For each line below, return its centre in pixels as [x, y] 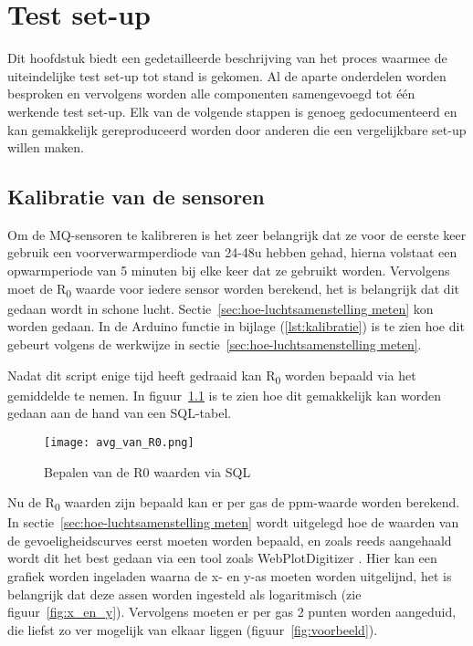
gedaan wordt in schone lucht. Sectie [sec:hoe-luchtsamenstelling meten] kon [221, 308]
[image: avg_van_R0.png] [119, 442]
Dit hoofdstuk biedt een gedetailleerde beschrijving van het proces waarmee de [227, 58]
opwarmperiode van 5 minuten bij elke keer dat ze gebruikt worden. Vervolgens [229, 271]
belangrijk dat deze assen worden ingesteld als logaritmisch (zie [184, 594]
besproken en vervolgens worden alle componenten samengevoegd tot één [211, 94]
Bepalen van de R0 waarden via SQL [147, 471]
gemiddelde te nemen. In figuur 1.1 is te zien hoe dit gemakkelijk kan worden [225, 395]
